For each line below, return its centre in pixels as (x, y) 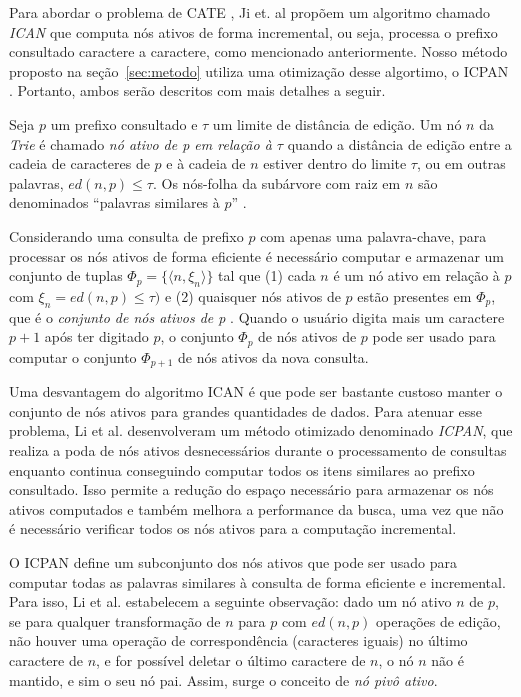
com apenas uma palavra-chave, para (373, 235)
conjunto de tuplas (66, 275)
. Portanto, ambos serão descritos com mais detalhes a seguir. (197, 90)
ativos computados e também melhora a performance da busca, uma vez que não (256, 508)
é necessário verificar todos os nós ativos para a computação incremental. (233, 528)
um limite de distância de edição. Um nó (337, 123)
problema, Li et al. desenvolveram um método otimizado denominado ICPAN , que (261, 430)
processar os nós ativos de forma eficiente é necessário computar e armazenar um (256, 255)
